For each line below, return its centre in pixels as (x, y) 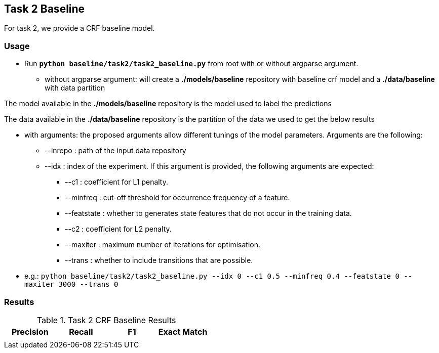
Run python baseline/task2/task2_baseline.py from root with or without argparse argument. (191, 64)
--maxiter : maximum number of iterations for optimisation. (163, 245)
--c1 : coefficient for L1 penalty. (116, 182)
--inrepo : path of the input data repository (115, 151)
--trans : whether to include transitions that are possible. (159, 260)
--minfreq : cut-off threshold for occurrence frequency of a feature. (177, 198)
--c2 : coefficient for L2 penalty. (118, 229)
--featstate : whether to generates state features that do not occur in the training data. (208, 213)
